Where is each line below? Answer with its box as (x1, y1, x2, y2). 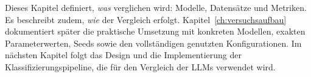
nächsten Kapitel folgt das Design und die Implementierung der (5, 49, 242, 61)
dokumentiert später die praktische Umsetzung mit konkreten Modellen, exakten (5, 25, 306, 38)
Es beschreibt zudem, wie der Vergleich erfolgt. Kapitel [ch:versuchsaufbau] (5, 13, 287, 25)
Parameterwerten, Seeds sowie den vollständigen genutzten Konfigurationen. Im (5, 36, 302, 49)
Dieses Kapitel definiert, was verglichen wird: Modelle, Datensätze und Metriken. (5, 1, 307, 13)
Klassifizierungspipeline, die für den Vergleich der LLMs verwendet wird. (5, 60, 276, 73)
